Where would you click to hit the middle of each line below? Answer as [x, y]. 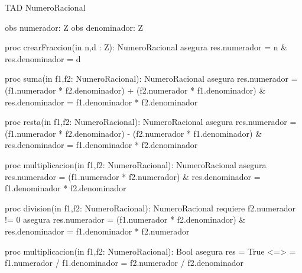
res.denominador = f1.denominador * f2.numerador [97, 231]
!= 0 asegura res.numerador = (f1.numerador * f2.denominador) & [125, 219]
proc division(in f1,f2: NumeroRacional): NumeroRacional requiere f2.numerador [150, 208]
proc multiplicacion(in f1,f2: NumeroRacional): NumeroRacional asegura [136, 164]
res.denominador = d [43, 58]
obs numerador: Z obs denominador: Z [74, 27]
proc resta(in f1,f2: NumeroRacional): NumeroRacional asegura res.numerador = [151, 122]
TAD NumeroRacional [45, 7]
